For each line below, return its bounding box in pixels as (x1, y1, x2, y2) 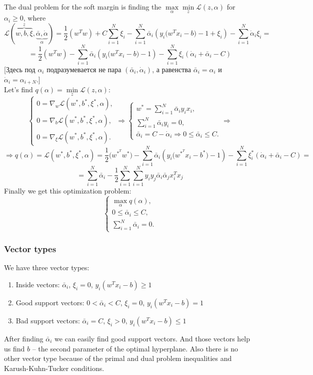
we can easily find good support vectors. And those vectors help (54, 333, 250, 343)
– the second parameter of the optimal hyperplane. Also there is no (32, 343, 238, 353)
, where (23, 13, 46, 23)
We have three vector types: (4, 262, 89, 273)
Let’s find (4, 84, 33, 94)
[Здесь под (4, 64, 35, 74)
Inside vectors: (15, 279, 60, 289)
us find (4, 343, 25, 353)
